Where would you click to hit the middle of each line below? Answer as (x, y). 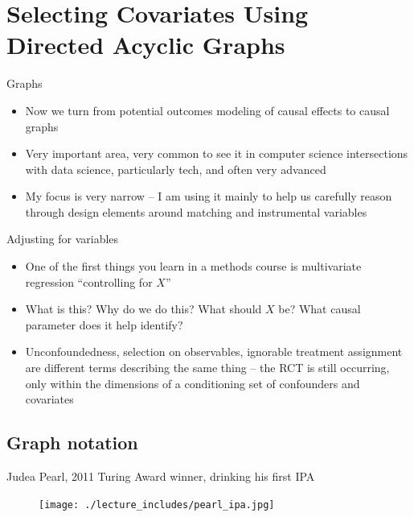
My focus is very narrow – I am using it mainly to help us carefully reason (209, 196)
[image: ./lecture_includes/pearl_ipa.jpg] (157, 505)
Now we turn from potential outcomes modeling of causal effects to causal (207, 110)
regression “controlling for (89, 281)
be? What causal (320, 309)
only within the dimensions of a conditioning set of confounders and (193, 383)
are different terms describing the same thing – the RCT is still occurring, (207, 368)
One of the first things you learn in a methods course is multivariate (193, 266)
